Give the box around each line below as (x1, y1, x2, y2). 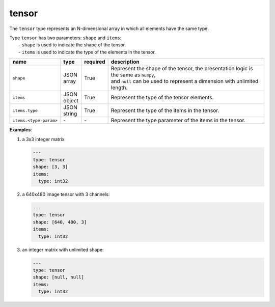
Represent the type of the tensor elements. (111, 94, 214, 101)
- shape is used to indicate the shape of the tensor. (18, 42, 126, 48)
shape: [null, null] (33, 274, 84, 280)
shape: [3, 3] (33, 164, 68, 170)
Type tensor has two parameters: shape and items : (9, 35, 122, 41)
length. (111, 84, 128, 91)
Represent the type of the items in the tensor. (111, 107, 219, 114)
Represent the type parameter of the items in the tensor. (111, 117, 245, 124)
